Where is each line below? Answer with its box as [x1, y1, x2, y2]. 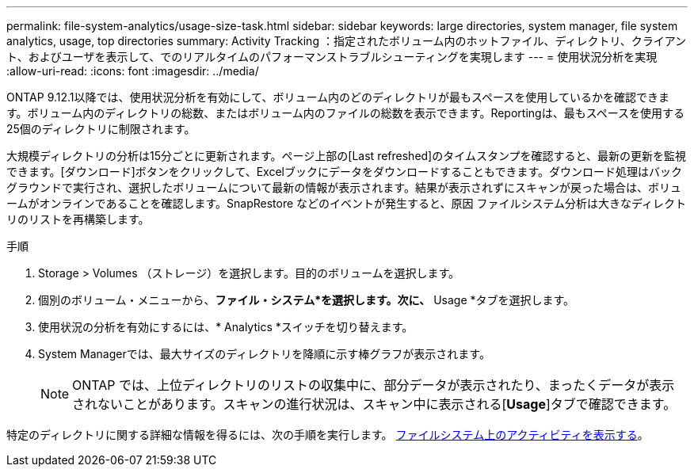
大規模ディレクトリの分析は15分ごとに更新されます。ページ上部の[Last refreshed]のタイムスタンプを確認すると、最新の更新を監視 [6, 149, 686, 162]
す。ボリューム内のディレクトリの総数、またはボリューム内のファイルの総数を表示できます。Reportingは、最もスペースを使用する [6, 106, 684, 120]
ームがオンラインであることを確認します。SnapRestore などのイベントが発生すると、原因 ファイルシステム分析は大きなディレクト [6, 196, 687, 210]
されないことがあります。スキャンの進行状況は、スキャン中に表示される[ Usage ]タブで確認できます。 [72, 396, 677, 412]
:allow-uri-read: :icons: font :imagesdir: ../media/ [6, 64, 259, 78]
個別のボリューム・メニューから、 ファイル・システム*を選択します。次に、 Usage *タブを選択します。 [38, 293, 575, 307]
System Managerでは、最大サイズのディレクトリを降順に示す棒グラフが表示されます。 [38, 347, 490, 360]
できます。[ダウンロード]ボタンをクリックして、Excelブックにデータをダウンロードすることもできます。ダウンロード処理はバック [6, 165, 683, 178]
